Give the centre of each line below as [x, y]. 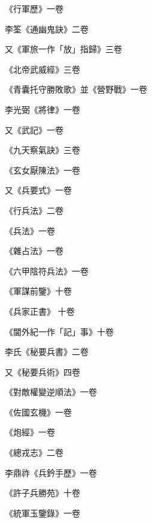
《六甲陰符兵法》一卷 [47, 271]
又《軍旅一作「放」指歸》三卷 [63, 49]
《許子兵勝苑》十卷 [42, 493]
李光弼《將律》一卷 [42, 109]
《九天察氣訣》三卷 [42, 150]
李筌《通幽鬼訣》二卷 [47, 29]
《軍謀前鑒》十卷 [38, 291]
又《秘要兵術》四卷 [42, 371]
